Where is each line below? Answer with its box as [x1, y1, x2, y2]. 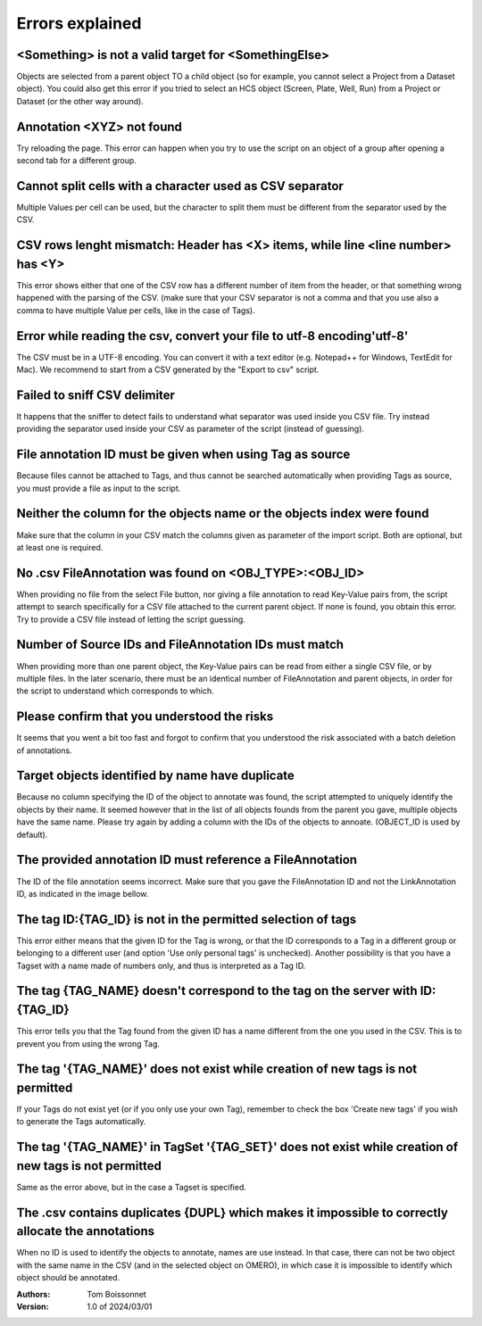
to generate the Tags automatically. [16, 1116, 146, 1127]
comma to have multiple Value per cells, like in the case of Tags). [16, 304, 255, 316]
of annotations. [16, 745, 72, 756]
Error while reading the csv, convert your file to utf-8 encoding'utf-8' [16, 328, 409, 344]
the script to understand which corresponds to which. [16, 685, 214, 696]
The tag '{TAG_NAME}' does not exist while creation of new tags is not [16, 1062, 418, 1077]
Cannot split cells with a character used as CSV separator [16, 178, 344, 194]
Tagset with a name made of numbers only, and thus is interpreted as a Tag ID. [16, 960, 306, 971]
